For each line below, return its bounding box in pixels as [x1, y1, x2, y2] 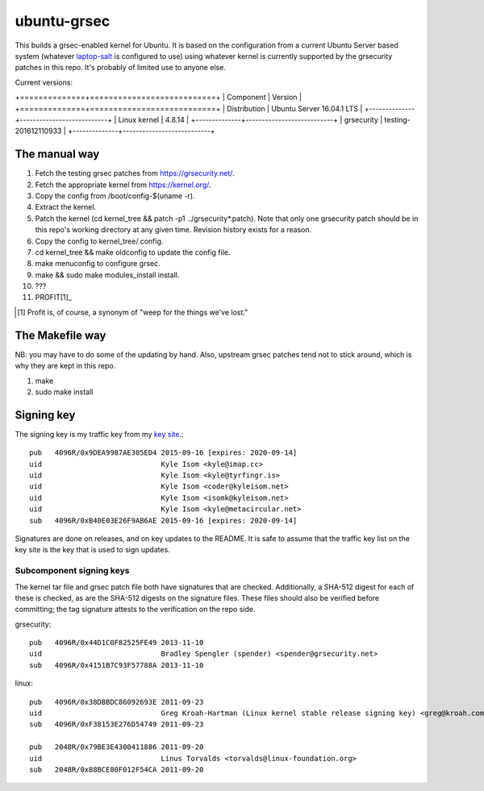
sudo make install [35, 387, 94, 397]
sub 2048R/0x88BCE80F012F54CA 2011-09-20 [29, 764, 204, 774]
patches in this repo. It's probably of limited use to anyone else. [15, 63, 226, 73]
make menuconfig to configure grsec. [35, 259, 161, 269]
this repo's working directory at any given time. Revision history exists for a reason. [35, 225, 312, 235]
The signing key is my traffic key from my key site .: [15, 429, 185, 439]
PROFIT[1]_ [35, 293, 73, 302]
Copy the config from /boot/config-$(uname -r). [35, 190, 195, 201]
